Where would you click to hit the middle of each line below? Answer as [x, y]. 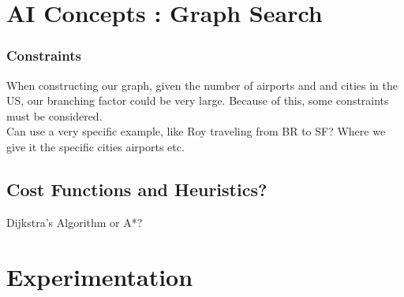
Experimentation [100, 276]
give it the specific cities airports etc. [95, 146]
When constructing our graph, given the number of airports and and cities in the [202, 85]
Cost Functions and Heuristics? [137, 189]
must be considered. [54, 115]
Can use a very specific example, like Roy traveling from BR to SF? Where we [196, 131]
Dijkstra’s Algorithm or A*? [75, 222]
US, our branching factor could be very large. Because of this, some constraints [198, 100]
